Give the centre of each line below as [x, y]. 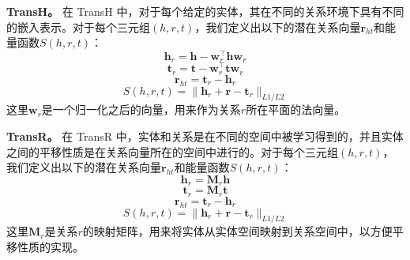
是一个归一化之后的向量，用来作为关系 [141, 109]
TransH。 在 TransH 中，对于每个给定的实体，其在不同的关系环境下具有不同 [205, 11]
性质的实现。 [50, 246]
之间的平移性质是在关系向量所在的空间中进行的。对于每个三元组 [172, 151]
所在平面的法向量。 [296, 109]
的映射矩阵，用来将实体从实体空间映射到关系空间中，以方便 [237, 231]
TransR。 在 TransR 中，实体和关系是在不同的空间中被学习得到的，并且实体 [205, 136]
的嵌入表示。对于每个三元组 [78, 26]
